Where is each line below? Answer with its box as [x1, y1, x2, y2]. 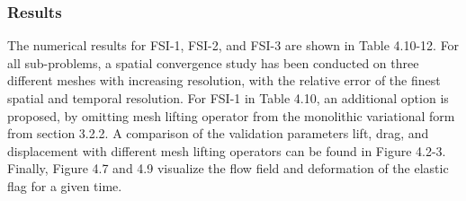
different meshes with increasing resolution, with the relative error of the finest [7, 71, 441, 90]
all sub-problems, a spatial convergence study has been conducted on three [7, 53, 419, 72]
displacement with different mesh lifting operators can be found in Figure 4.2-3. [7, 141, 446, 160]
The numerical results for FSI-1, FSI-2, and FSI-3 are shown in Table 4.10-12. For [7, 36, 460, 55]
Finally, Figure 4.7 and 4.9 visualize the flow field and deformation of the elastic [7, 159, 449, 178]
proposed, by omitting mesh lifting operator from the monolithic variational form [7, 106, 455, 125]
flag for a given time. [7, 176, 122, 195]
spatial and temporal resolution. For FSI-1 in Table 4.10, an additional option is [7, 89, 449, 107]
